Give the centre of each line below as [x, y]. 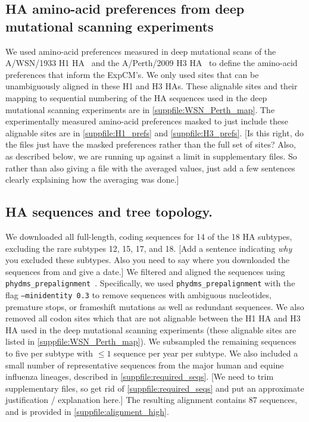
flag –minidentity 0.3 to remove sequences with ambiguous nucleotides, [138, 294]
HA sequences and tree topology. [109, 212]
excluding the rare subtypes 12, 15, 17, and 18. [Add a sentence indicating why [149, 248]
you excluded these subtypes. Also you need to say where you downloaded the [148, 260]
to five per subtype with [49, 353]
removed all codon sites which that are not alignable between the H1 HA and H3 [153, 318]
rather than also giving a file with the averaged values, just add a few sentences [150, 168]
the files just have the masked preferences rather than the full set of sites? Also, [151, 144]
